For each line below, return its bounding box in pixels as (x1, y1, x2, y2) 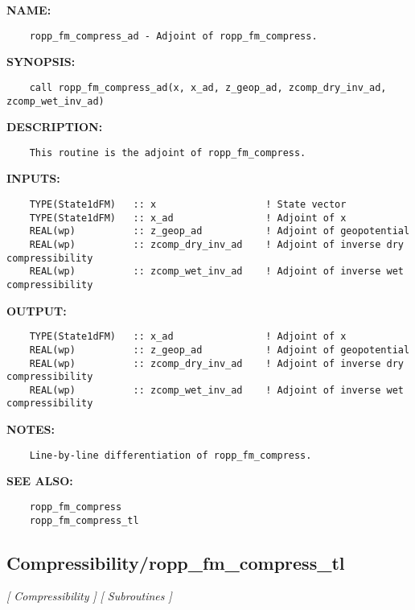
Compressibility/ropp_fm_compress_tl (6, 550, 345, 575)
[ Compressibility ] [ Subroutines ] (6, 587, 172, 604)
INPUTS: (6, 170, 60, 187)
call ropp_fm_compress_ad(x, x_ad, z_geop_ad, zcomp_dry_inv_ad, (29, 81, 387, 93)
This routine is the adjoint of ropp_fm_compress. (29, 146, 306, 159)
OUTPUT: (6, 302, 67, 319)
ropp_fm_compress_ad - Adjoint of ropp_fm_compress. (29, 30, 318, 42)
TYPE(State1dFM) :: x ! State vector (29, 199, 347, 210)
